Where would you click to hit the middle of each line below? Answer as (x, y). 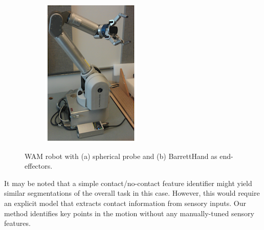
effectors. (39, 166)
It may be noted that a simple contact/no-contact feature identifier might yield (128, 183)
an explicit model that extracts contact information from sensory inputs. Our (125, 203)
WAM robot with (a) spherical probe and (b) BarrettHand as (121, 156)
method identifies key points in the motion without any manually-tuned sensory (129, 213)
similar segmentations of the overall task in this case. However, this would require (132, 193)
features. (17, 223)
